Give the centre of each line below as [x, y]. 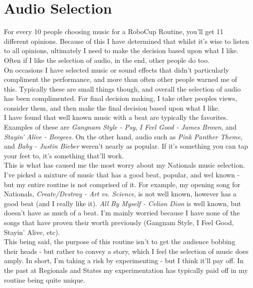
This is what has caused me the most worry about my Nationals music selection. [125, 165]
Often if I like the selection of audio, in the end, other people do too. [107, 60]
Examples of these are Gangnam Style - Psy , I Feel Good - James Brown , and [120, 127]
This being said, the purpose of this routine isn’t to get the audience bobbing [120, 241]
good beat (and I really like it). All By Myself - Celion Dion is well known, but [123, 203]
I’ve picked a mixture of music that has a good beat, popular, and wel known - [122, 175]
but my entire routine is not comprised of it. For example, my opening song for [122, 184]
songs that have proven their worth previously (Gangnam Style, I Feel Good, [119, 222]
